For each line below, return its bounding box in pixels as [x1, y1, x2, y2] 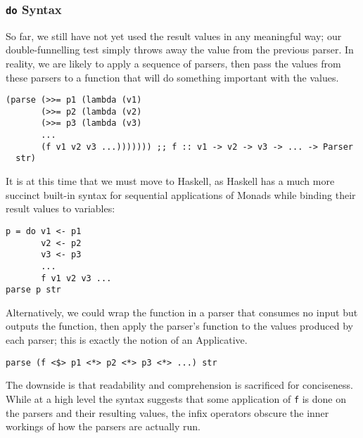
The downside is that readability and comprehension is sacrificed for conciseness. [6, 378, 353, 392]
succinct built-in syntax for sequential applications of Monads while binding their [6, 187, 356, 202]
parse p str [6, 285, 61, 295]
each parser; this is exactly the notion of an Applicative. [6, 333, 248, 347]
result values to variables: [6, 201, 115, 216]
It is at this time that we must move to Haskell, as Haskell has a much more [6, 174, 335, 188]
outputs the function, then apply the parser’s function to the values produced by [6, 318, 353, 333]
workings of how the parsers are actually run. [6, 419, 200, 434]
